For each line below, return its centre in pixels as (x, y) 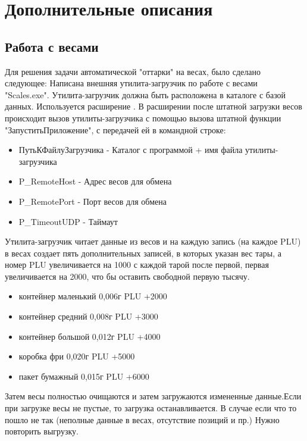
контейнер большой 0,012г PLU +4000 (90, 336)
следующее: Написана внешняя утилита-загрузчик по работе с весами (131, 83)
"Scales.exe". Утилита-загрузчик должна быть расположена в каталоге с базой (145, 94)
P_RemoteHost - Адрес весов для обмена (95, 181)
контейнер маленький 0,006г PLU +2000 (93, 296)
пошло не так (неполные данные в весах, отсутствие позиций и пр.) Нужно (142, 419)
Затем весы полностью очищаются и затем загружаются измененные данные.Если (153, 396)
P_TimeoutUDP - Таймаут (68, 221)
